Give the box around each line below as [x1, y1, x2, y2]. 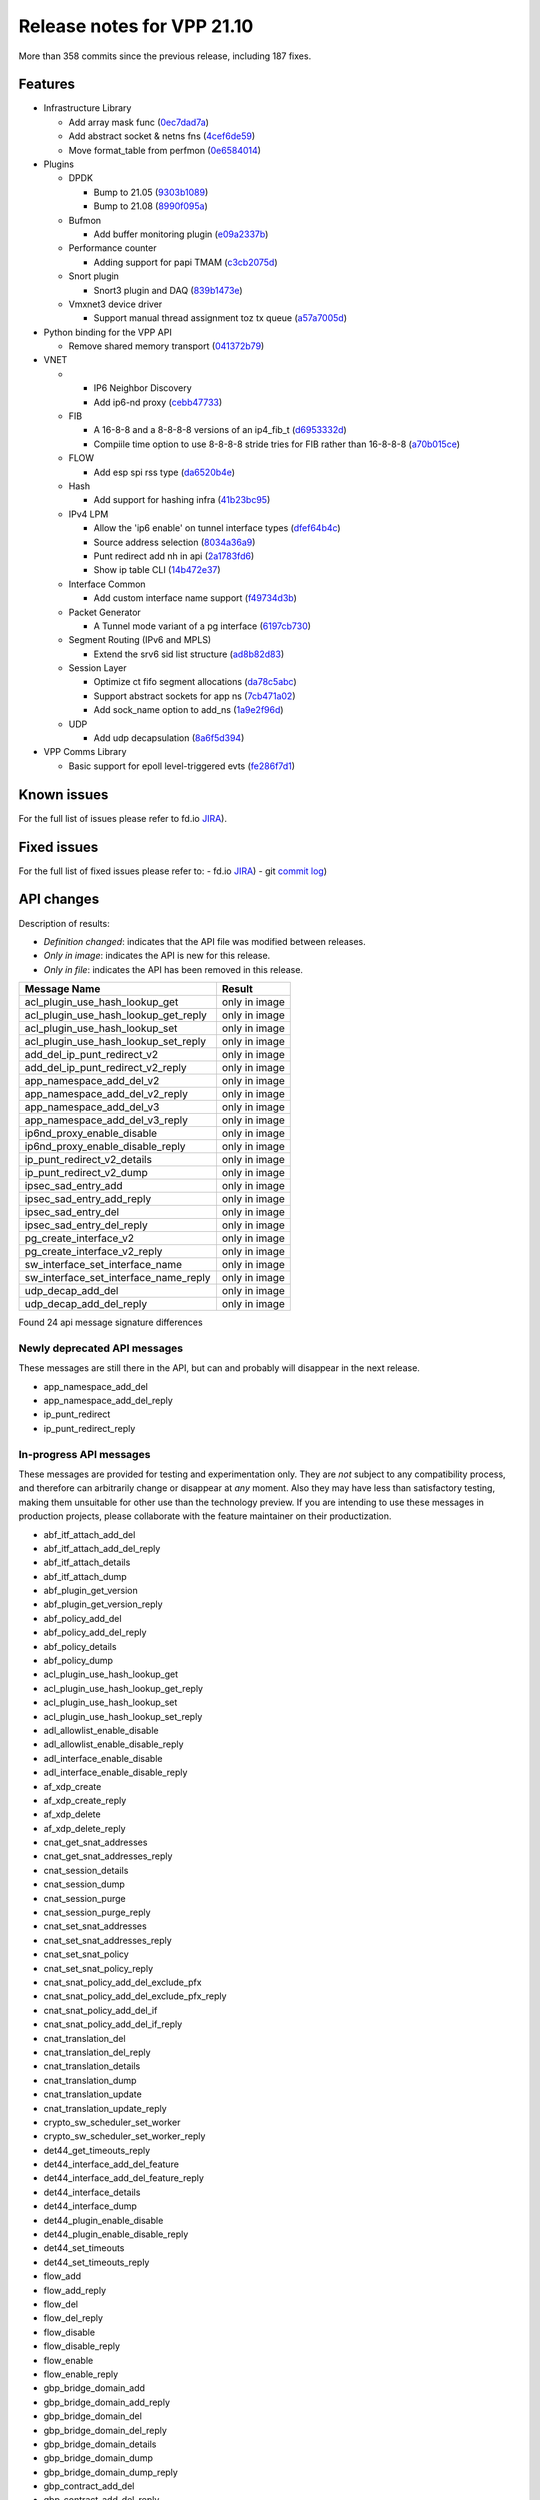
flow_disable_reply [43, 2340, 120, 2352]
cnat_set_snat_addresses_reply [43, 1934, 172, 1946]
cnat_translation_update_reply [43, 2102, 167, 2114]
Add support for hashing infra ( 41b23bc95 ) [93, 494, 271, 506]
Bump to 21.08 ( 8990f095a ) [93, 200, 209, 212]
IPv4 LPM [68, 508, 109, 520]
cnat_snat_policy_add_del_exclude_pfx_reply [43, 1990, 227, 2002]
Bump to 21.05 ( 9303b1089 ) [93, 186, 209, 198]
